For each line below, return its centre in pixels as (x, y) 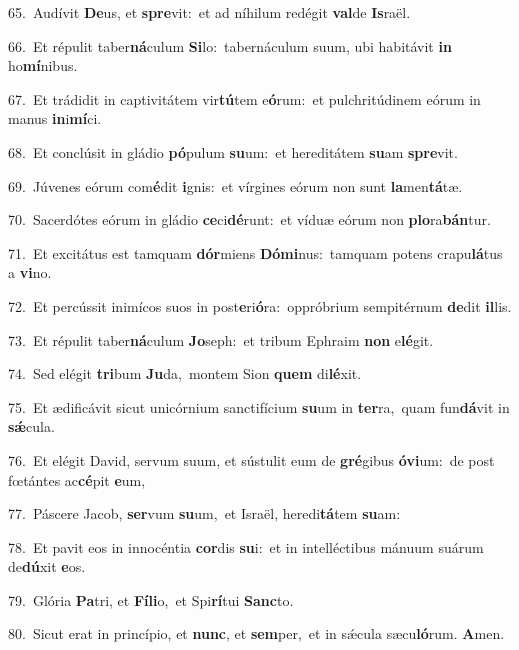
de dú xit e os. (47, 566)
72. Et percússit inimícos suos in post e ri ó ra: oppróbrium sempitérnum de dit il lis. (260, 305)
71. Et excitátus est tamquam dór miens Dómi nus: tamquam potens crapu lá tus (255, 252)
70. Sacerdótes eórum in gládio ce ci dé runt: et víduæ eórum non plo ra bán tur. (249, 219)
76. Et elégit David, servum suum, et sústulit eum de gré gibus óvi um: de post (251, 459)
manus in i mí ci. (55, 118)
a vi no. (30, 272)
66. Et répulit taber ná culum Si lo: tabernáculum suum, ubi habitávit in (230, 45)
